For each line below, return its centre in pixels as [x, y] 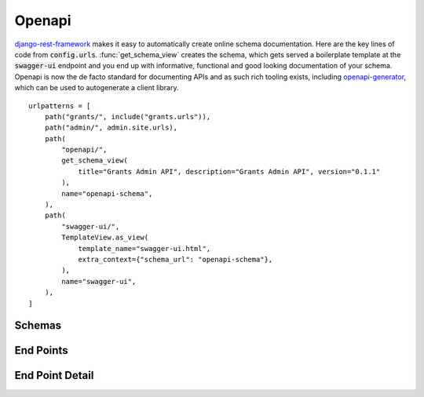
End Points [41, 350]
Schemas [38, 326]
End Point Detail [54, 375]
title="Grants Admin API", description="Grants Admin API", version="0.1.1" [229, 171]
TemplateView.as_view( [105, 238]
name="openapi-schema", [107, 193]
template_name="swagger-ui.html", [144, 248]
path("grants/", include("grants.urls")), [128, 117]
